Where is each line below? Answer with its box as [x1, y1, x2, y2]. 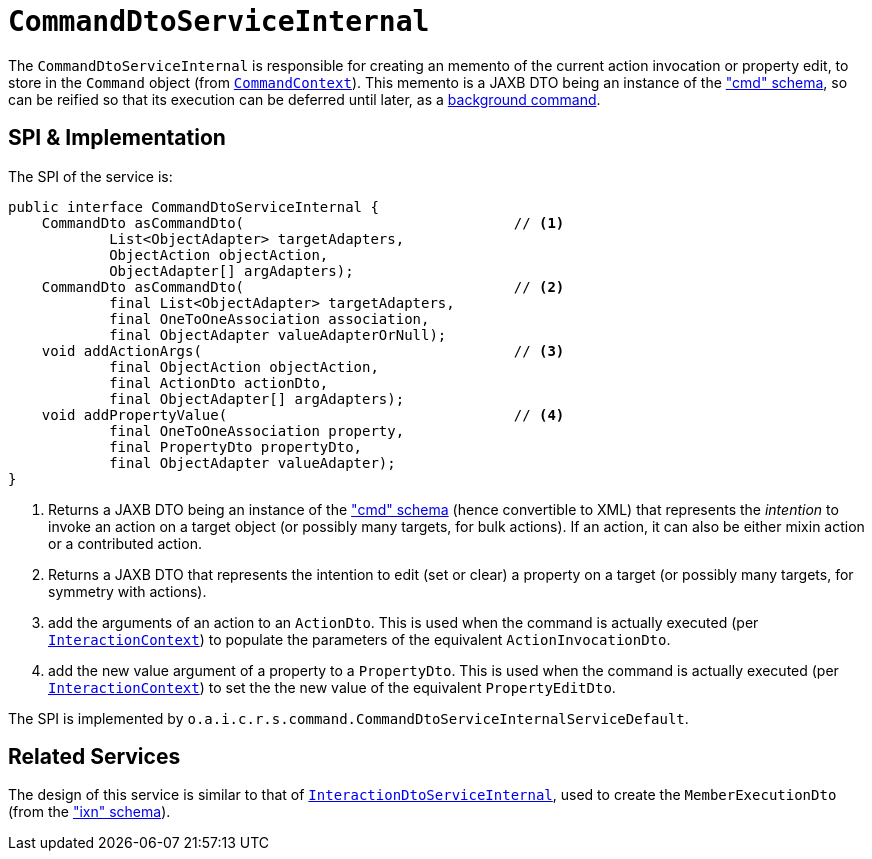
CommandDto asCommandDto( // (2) [41, 278, 565, 295]
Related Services [8, 744, 181, 770]
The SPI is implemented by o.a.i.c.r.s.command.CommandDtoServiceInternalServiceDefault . [8, 709, 689, 727]
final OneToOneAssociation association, [109, 310, 430, 327]
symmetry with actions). [48, 582, 207, 600]
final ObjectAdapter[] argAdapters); [109, 390, 405, 407]
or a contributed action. [48, 534, 202, 552]
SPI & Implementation [8, 125, 226, 151]
